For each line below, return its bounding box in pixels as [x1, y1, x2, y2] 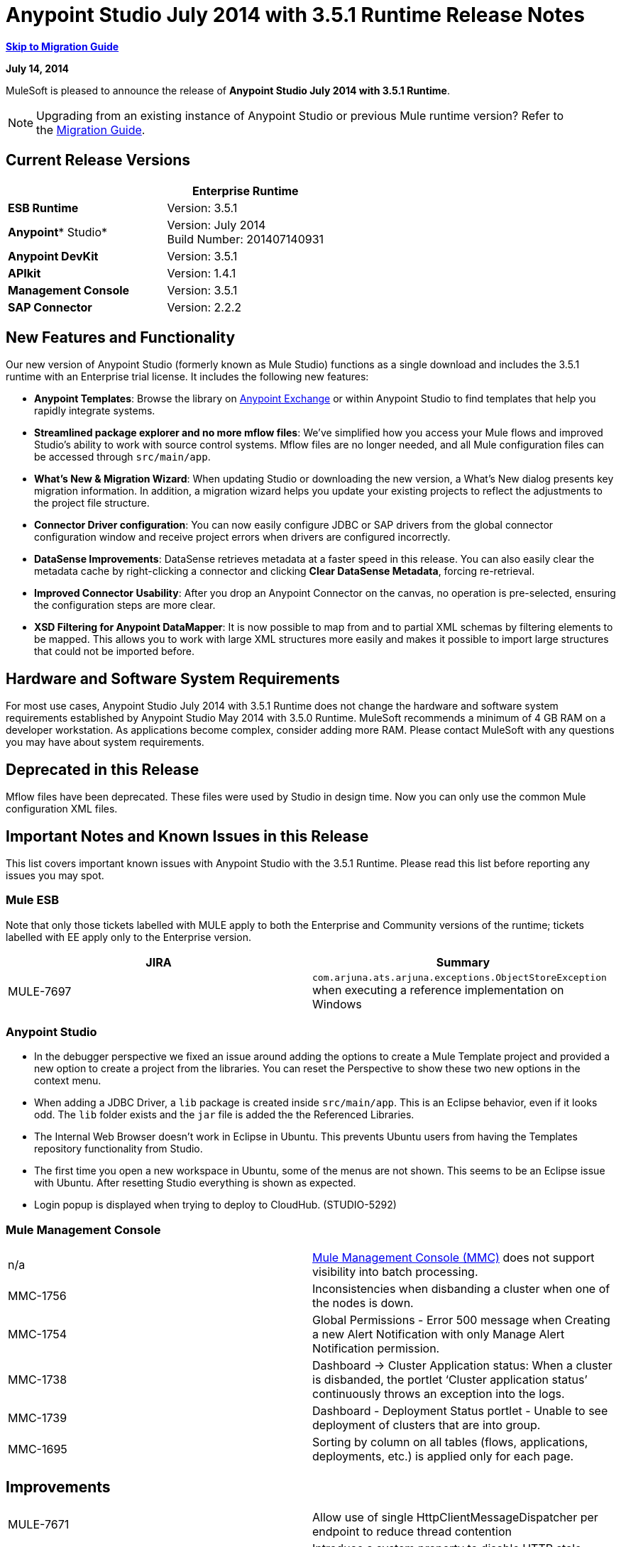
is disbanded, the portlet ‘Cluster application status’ [312, 1372, 588, 1387]
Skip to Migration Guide [6, 40, 119, 53]
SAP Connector [8, 299, 92, 314]
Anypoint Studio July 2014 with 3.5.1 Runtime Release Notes [6, 3, 585, 27]
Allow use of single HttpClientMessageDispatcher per [312, 1510, 598, 1525]
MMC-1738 [8, 1372, 67, 1387]
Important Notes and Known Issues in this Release [6, 827, 369, 845]
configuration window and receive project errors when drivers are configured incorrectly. [34, 531, 451, 544]
